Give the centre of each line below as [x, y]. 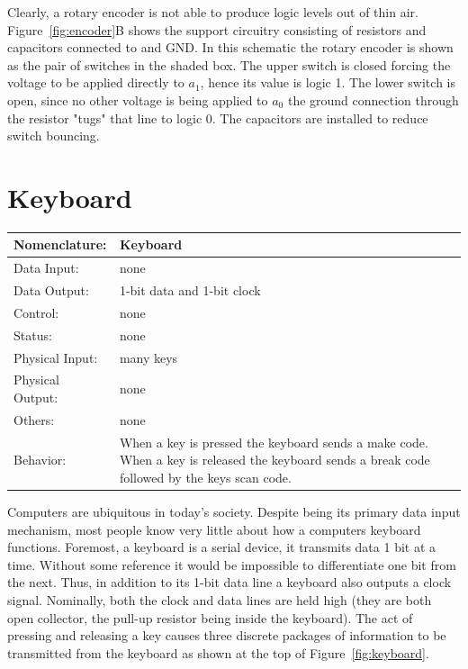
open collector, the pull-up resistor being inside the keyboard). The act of [210, 617]
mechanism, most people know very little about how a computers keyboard [214, 529]
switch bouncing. [54, 136]
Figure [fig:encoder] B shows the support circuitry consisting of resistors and [217, 29]
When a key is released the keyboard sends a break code [274, 460]
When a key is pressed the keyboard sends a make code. [274, 442]
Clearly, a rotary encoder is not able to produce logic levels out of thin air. [213, 12]
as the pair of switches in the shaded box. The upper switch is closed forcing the [229, 64]
